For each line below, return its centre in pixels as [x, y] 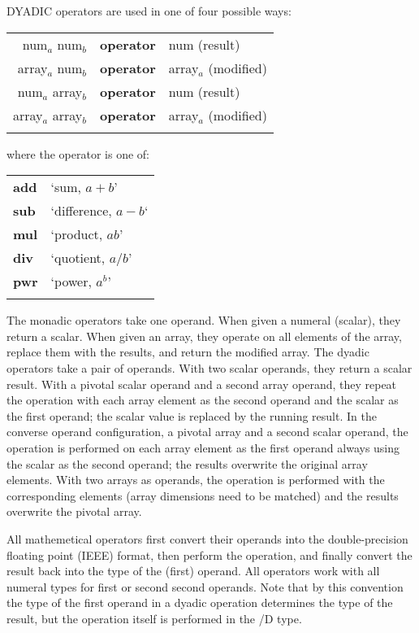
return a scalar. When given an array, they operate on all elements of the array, [204, 336]
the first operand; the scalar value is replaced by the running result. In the [192, 415]
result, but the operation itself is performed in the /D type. [154, 618]
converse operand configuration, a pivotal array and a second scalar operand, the [207, 432]
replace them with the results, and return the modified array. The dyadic [188, 352]
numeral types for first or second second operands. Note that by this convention [205, 586]
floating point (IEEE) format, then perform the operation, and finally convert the [209, 554]
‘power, [71, 282]
